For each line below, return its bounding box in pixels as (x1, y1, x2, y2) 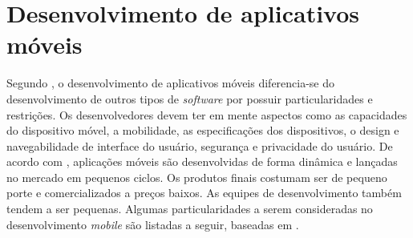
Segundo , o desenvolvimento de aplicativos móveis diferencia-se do (6, 75, 335, 91)
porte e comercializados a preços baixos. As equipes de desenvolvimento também (6, 184, 402, 201)
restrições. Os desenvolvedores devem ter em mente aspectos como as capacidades (6, 106, 407, 123)
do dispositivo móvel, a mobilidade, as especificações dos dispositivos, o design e (6, 122, 399, 139)
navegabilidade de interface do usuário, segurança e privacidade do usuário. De (6, 137, 393, 154)
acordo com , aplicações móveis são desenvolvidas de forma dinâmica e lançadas (6, 153, 398, 170)
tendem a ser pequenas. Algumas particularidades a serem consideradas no (6, 200, 373, 217)
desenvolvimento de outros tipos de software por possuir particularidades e (6, 90, 373, 107)
